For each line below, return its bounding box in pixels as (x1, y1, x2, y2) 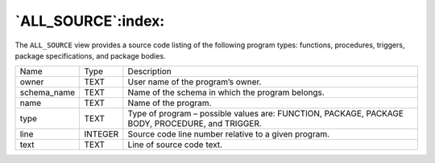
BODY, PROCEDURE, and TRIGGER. (127, 118, 262, 129)
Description (127, 66, 172, 77)
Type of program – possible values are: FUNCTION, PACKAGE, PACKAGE (127, 108, 404, 120)
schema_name (19, 87, 76, 98)
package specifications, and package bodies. (14, 51, 166, 60)
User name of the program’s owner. (127, 76, 262, 88)
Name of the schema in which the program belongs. (127, 87, 325, 98)
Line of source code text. (127, 139, 223, 150)
